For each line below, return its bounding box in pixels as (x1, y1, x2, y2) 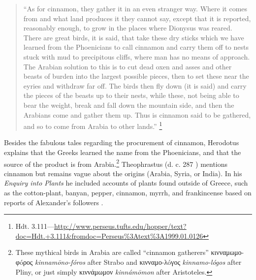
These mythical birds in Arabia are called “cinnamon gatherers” (15, 247, 209, 257)
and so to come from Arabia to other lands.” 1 (23, 120, 162, 131)
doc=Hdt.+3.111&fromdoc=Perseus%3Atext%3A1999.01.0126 (15, 230, 203, 241)
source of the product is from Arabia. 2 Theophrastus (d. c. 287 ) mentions (4, 157, 228, 169)
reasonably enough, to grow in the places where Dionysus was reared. (23, 23, 232, 33)
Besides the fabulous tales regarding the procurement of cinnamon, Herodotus (4, 137, 239, 148)
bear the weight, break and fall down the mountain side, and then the (23, 99, 234, 110)
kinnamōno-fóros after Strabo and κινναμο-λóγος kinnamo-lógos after (35, 256, 242, 267)
